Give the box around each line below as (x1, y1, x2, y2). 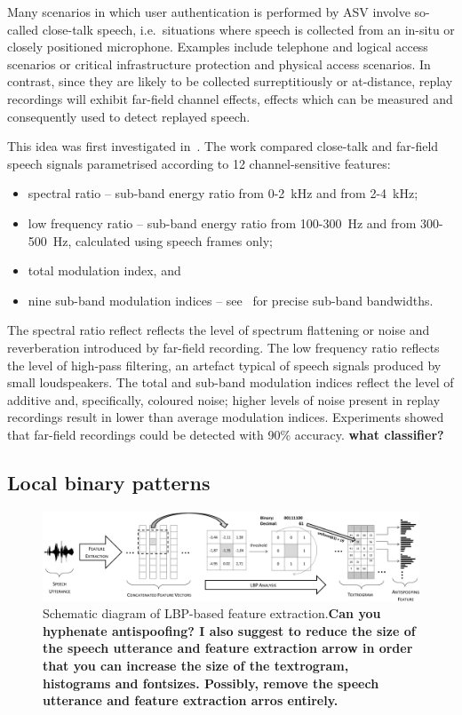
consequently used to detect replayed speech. (7, 107, 251, 125)
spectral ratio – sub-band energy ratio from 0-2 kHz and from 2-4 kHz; (28, 184, 418, 203)
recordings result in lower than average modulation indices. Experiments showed (7, 408, 444, 426)
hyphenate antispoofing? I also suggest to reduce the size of (43, 621, 416, 640)
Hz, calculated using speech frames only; (52, 231, 273, 250)
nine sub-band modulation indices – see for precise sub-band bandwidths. (28, 290, 434, 309)
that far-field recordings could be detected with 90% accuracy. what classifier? (7, 425, 444, 443)
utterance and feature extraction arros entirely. (43, 691, 339, 710)
